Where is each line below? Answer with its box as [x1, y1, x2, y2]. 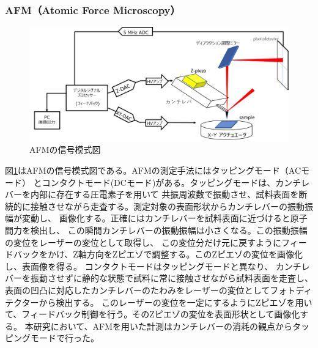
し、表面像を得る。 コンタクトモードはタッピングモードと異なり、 [5, 259, 273, 272]
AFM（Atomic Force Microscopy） [5, 2, 180, 17]
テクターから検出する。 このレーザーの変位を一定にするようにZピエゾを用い [5, 295, 312, 308]
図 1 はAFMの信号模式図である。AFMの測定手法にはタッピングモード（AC [5, 164, 301, 177]
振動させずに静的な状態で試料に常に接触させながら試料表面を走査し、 [30, 272, 313, 284]
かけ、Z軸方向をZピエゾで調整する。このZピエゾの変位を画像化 [47, 248, 303, 261]
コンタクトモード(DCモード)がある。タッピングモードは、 [42, 176, 276, 188]
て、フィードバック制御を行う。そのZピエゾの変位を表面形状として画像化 [5, 308, 300, 320]
